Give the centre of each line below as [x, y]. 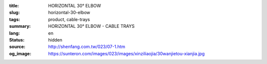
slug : [14, 13]
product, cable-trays [69, 19]
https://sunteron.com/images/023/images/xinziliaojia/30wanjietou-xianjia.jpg [127, 53]
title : [14, 6]
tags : [15, 19]
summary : [20, 26]
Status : [17, 40]
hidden [55, 40]
